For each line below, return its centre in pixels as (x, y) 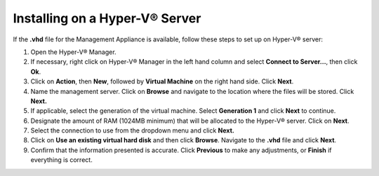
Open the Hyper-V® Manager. (73, 52)
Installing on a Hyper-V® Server (107, 18)
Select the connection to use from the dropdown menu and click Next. (132, 130)
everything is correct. (61, 160)
